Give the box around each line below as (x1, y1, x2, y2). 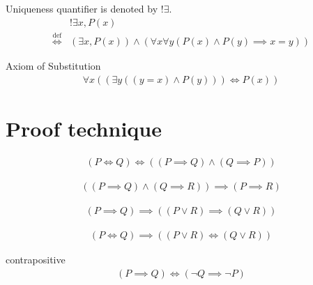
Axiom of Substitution (6, 59, 101, 73)
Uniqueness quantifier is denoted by (6, 1, 158, 15)
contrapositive (6, 252, 66, 267)
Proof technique (6, 114, 162, 143)
